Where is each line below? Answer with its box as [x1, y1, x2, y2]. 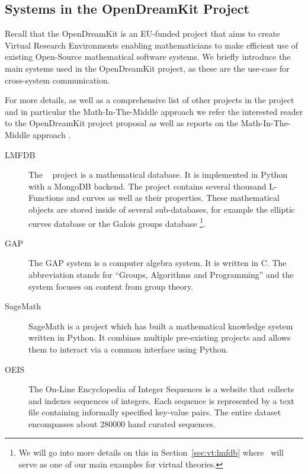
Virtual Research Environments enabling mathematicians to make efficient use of [5, 39, 299, 51]
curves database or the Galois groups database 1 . [28, 215, 206, 229]
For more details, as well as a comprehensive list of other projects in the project [5, 94, 294, 106]
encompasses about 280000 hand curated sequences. [28, 417, 216, 430]
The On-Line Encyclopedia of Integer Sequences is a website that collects [28, 383, 294, 395]
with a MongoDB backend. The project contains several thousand [28, 180, 267, 192]
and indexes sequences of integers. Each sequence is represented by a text [28, 394, 294, 406]
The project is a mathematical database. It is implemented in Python [28, 168, 288, 181]
